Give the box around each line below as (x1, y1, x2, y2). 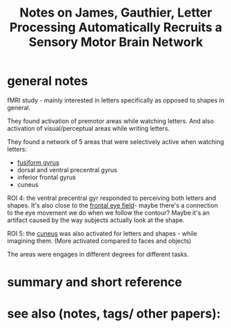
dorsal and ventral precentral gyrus (17, 165, 117, 174)
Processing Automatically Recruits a (9, 19, 223, 35)
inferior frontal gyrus (17, 173, 76, 181)
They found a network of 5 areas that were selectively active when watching (7, 137, 224, 146)
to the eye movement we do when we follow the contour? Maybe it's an (7, 208, 210, 217)
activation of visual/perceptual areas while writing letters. (7, 124, 170, 132)
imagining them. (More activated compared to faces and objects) (7, 237, 192, 245)
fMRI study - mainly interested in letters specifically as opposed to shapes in (7, 95, 225, 104)
